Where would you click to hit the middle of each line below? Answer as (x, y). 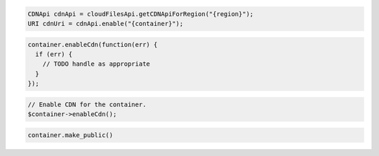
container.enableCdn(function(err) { (93, 44)
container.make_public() (71, 135)
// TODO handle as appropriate (96, 64)
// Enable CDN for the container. (87, 104)
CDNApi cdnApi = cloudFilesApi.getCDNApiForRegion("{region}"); (141, 14)
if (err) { (54, 54)
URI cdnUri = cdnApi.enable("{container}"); (106, 23)
